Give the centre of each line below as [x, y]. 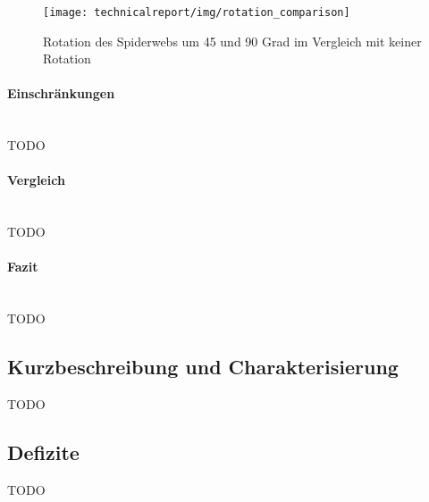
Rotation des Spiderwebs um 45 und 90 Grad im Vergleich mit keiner [232, 41]
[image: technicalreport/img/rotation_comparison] [197, 13]
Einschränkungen [61, 93]
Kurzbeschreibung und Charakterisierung [203, 367]
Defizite [43, 452]
